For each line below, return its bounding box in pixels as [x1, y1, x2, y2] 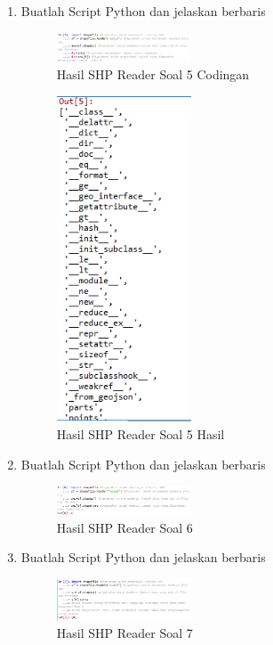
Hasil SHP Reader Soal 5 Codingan [56, 65, 250, 84]
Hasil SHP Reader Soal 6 [56, 518, 193, 536]
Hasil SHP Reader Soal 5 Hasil [56, 424, 225, 443]
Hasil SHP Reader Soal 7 [56, 624, 193, 642]
